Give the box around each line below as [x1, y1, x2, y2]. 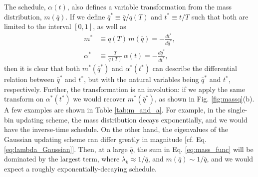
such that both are [191, 11, 249, 21]
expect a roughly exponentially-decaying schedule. [4, 163, 157, 173]
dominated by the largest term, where [4, 153, 120, 164]
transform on [4, 93, 44, 104]
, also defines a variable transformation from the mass [67, 1, 232, 11]
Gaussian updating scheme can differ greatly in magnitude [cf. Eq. [4, 134, 207, 144]
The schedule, [4, 1, 46, 11]
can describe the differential [152, 63, 237, 73]
